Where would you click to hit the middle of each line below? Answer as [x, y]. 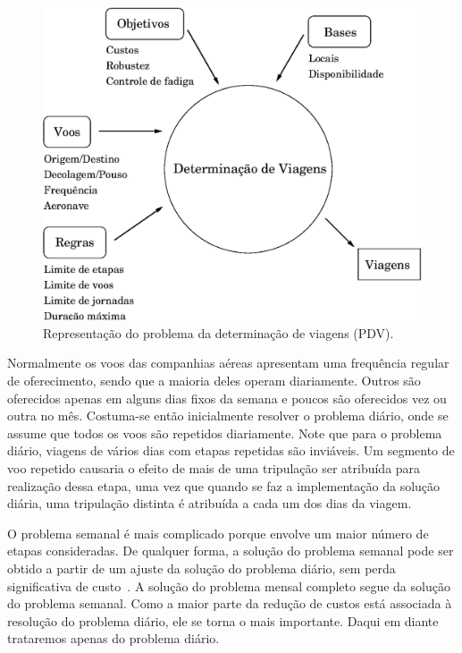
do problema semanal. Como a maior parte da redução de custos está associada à [230, 603]
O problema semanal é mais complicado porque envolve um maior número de [218, 533]
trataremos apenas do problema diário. [113, 638]
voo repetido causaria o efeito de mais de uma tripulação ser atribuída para [214, 468]
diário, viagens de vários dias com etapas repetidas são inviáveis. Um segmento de [231, 450]
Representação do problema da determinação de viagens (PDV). [218, 332]
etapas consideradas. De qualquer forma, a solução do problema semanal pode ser [231, 551]
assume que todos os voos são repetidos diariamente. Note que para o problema [225, 433]
